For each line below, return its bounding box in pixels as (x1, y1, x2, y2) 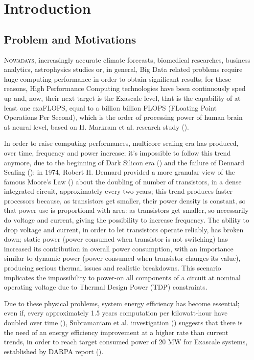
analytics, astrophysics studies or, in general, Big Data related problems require (4, 64, 243, 74)
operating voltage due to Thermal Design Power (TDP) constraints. (4, 282, 208, 292)
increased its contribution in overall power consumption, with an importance (4, 243, 233, 253)
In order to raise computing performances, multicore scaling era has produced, (4, 138, 239, 148)
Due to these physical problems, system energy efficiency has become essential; (4, 298, 240, 308)
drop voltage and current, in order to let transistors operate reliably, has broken (4, 224, 244, 234)
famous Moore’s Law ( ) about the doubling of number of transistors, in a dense (4, 176, 242, 186)
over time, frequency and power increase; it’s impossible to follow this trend (4, 147, 231, 157)
